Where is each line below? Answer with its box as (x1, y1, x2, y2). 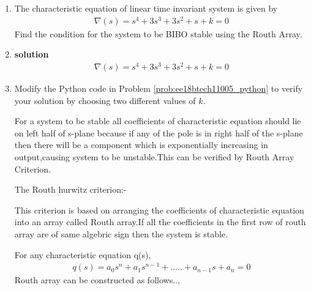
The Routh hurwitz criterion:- (14, 183, 127, 196)
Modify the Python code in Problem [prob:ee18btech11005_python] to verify (14, 82, 303, 94)
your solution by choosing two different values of (14, 94, 196, 106)
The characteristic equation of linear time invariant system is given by (14, 2, 278, 14)
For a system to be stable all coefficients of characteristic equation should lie (14, 114, 301, 127)
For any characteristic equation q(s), (14, 248, 151, 261)
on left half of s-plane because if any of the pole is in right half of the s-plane (14, 126, 303, 139)
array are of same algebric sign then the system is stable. (14, 227, 228, 240)
